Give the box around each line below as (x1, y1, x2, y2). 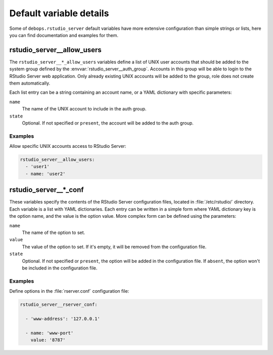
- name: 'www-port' (25, 330, 74, 336)
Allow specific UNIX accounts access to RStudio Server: (9, 143, 126, 149)
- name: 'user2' (25, 171, 66, 177)
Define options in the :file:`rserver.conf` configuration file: (9, 288, 129, 294)
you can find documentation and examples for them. (9, 32, 119, 38)
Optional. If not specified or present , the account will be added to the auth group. (22, 120, 194, 126)
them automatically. (9, 80, 51, 86)
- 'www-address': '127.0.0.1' (25, 315, 101, 322)
